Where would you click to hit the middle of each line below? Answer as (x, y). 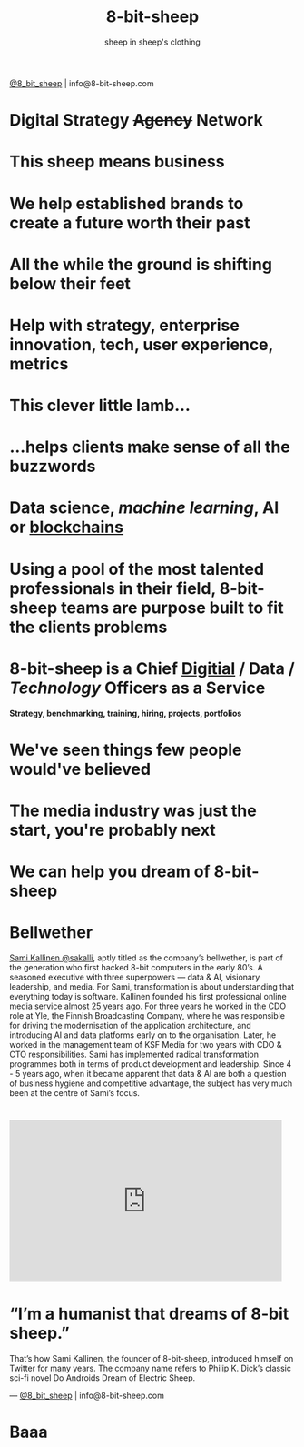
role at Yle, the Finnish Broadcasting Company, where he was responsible (147, 1016)
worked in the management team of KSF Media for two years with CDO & (146, 1045)
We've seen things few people (126, 750)
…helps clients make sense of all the (150, 447)
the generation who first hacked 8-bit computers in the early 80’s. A (136, 968)
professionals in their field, (113, 588)
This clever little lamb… (100, 406)
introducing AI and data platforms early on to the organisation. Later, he (143, 1035)
